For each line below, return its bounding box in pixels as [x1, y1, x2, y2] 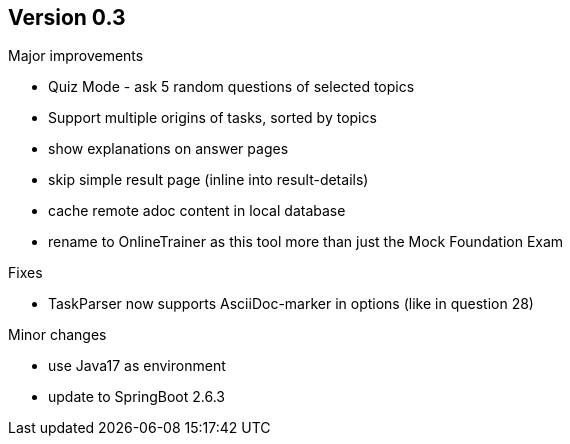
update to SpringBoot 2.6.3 [48, 388, 226, 406]
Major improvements [8, 47, 144, 65]
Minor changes [8, 326, 107, 344]
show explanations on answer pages [48, 140, 289, 158]
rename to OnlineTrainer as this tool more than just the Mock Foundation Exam [48, 233, 564, 251]
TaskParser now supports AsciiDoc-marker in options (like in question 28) [48, 295, 534, 313]
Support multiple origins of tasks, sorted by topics [48, 109, 377, 127]
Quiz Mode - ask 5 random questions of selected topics [48, 78, 415, 96]
